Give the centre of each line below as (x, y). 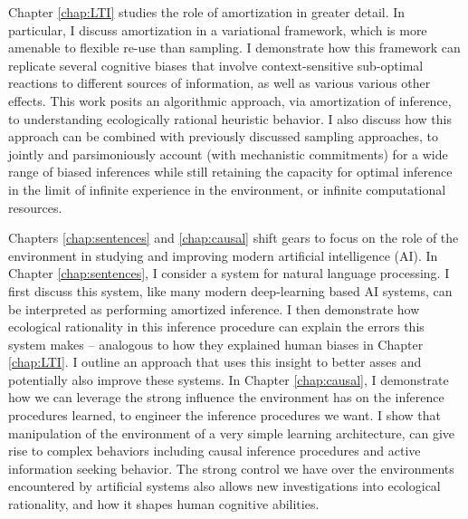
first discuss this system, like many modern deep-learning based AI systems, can (230, 290)
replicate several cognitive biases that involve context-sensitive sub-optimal (216, 65)
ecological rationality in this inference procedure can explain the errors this (216, 327)
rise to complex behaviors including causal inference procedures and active (215, 451)
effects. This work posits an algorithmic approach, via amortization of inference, (230, 100)
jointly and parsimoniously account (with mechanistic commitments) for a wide (228, 154)
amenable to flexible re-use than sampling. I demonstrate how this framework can (234, 48)
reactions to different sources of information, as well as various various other (220, 83)
